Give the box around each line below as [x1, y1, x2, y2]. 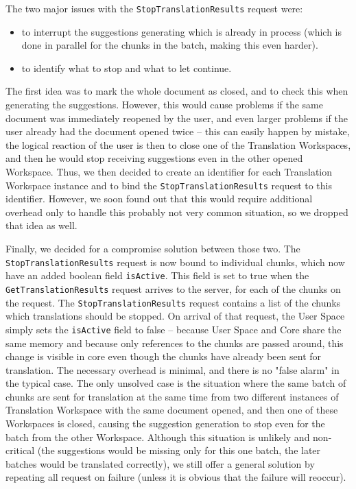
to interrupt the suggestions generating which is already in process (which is [21, 24, 342, 38]
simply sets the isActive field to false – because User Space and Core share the [5, 322, 342, 336]
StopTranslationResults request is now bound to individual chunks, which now [5, 254, 345, 269]
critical [5, 443, 35, 457]
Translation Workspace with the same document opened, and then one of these [5, 403, 338, 417]
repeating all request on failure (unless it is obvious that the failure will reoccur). [5, 470, 346, 484]
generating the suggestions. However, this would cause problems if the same [5, 97, 323, 112]
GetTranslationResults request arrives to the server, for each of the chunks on [5, 281, 341, 296]
